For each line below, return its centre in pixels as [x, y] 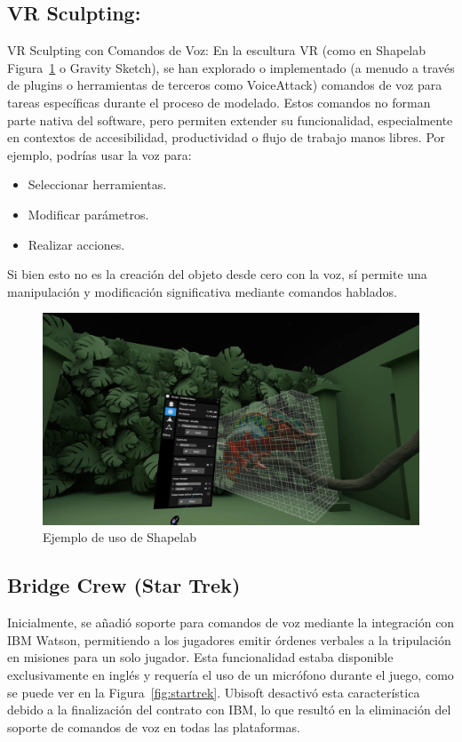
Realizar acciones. [76, 244]
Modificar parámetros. [88, 214]
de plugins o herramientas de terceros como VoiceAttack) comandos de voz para [225, 85]
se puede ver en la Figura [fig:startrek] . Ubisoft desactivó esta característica [214, 692]
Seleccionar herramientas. [97, 184]
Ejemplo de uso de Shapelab [119, 537]
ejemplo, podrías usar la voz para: [100, 154]
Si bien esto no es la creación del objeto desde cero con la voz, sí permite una [217, 274]
